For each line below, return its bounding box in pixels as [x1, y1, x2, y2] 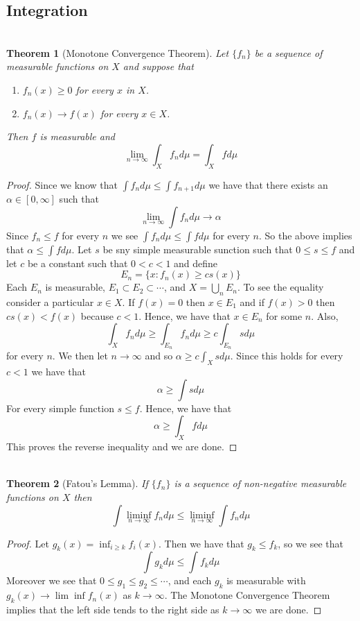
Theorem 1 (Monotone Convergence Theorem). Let [6, 45, 229, 60]
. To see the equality [237, 280, 324, 294]
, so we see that [278, 536, 343, 550]
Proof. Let [6, 536, 49, 550]
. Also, [311, 308, 339, 323]
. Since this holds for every [230, 348, 343, 363]
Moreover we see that [6, 573, 97, 588]
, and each [168, 573, 212, 588]
